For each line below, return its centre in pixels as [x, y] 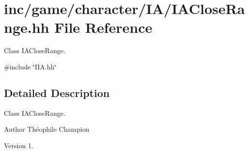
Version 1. [19, 145]
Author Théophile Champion [47, 129]
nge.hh [27, 27]
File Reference [103, 27]
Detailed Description [57, 92]
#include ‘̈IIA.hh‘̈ [30, 66]
